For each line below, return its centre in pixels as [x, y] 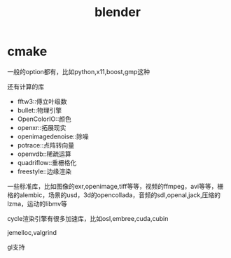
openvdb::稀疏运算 [44, 154]
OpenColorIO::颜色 [44, 119]
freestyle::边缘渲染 [44, 171]
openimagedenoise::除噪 [53, 136]
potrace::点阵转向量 [46, 145]
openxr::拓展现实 [42, 127]
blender [118, 12]
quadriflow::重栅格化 [47, 162]
